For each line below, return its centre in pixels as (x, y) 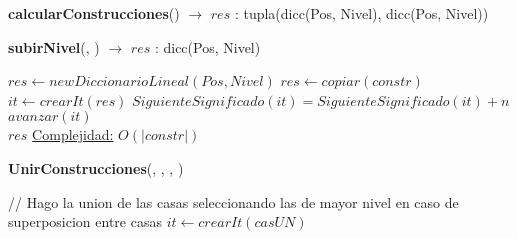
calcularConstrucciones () (94, 13)
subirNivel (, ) (54, 46)
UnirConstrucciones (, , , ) (96, 167)
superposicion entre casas (85, 221)
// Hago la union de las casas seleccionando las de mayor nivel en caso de (233, 201)
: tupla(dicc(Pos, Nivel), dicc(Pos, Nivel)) (361, 13)
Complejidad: (73, 134)
